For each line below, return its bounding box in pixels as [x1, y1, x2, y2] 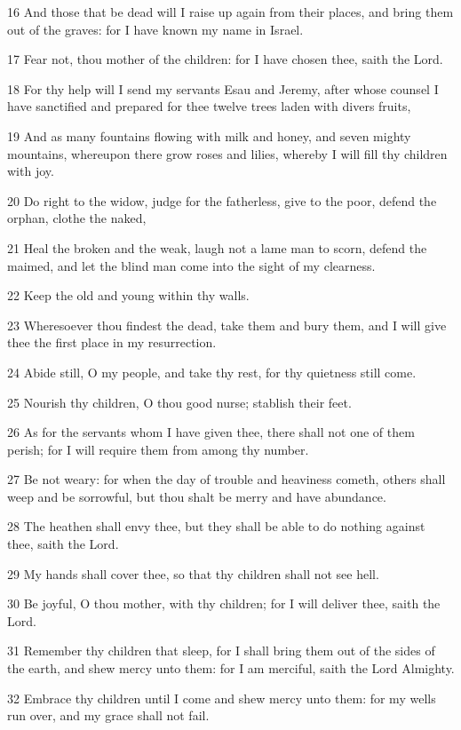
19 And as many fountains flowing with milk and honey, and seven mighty [7, 126, 411, 145]
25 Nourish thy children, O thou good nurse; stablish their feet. [7, 393, 352, 411]
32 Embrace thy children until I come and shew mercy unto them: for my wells [7, 688, 436, 707]
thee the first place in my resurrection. [7, 333, 217, 352]
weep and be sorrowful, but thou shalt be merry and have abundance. [7, 487, 386, 505]
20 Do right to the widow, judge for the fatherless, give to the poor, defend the [7, 191, 437, 210]
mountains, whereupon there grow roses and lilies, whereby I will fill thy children [7, 144, 448, 163]
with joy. [7, 162, 54, 180]
